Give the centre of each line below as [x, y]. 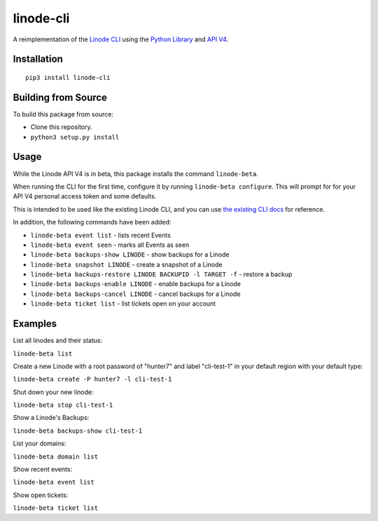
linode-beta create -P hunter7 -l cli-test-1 [92, 379]
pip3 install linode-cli [68, 77]
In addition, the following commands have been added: [92, 222]
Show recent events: [43, 469]
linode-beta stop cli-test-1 [63, 405]
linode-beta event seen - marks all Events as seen [110, 245]
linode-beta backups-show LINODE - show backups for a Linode [130, 255]
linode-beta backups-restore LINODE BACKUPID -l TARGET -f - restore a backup [161, 274]
